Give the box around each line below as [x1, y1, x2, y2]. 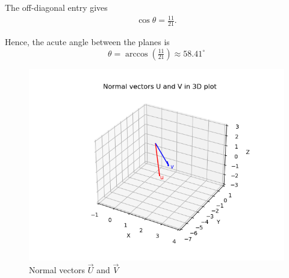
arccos [125, 49, 148, 58]
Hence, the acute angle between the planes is [5, 35, 170, 48]
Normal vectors [29, 264, 85, 276]
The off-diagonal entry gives [5, 1, 108, 13]
